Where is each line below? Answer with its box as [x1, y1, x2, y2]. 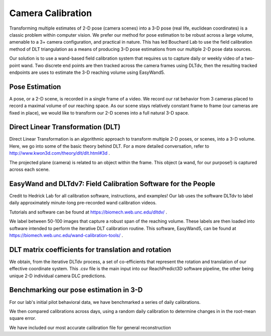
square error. [9, 315, 36, 321]
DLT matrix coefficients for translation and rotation [9, 245, 172, 254]
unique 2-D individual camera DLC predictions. [9, 273, 106, 279]
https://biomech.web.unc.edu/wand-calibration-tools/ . [9, 232, 123, 238]
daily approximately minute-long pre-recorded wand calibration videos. [9, 200, 157, 206]
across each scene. [9, 166, 50, 173]
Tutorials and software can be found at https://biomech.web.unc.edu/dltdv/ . [9, 209, 168, 215]
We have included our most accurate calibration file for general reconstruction [9, 324, 171, 330]
